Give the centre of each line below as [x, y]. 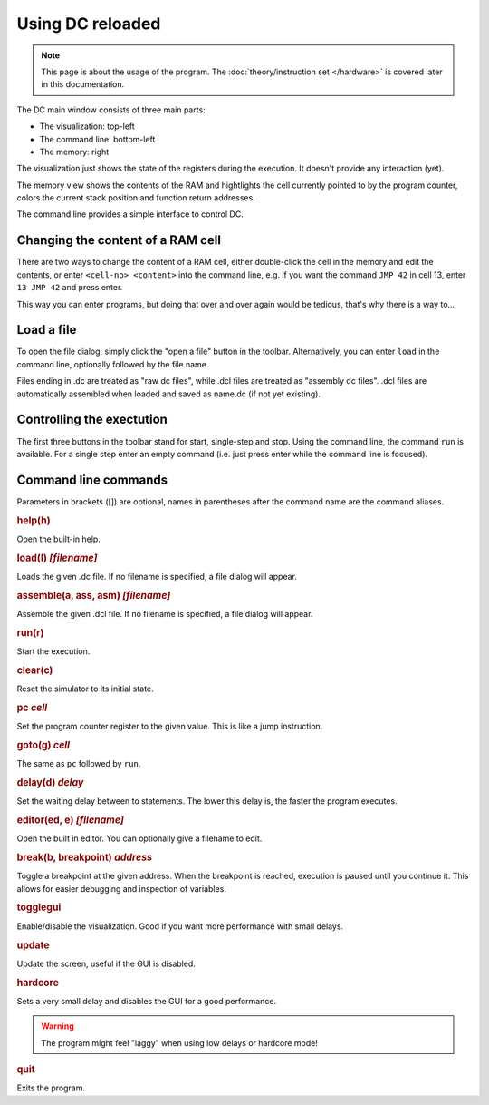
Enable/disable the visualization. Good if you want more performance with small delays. [180, 926]
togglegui [39, 907]
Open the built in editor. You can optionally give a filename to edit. [139, 838]
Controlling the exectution [92, 420]
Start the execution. [53, 651]
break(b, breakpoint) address [85, 857]
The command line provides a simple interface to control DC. [130, 214]
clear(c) [35, 670]
